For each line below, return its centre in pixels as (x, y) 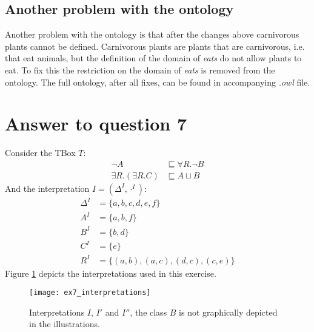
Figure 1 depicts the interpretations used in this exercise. (111, 273)
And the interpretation (47, 188)
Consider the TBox (40, 153)
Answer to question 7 (96, 124)
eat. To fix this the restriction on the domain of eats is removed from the (140, 69)
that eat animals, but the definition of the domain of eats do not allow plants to (153, 58)
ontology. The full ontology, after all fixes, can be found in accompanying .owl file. (158, 82)
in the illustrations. (65, 324)
